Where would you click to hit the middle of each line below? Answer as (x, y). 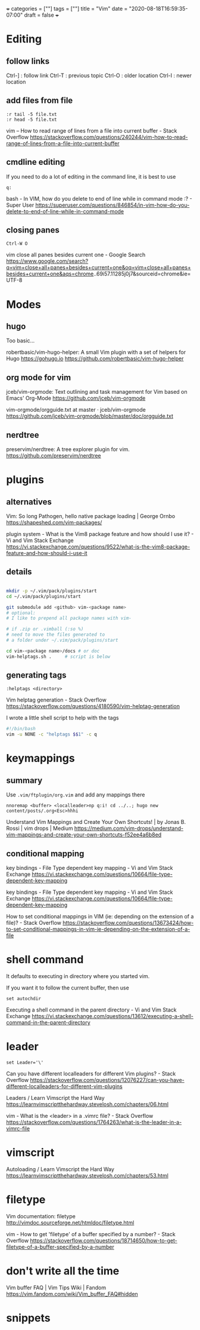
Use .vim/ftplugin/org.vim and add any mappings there (76, 795)
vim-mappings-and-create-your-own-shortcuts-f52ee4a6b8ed (84, 835)
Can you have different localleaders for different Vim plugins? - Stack (91, 1073)
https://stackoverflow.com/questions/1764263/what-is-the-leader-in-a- (94, 1122)
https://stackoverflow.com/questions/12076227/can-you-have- (107, 1080)
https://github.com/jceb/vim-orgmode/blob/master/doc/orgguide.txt (90, 416)
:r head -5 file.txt (32, 119)
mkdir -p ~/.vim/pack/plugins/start (51, 591)
